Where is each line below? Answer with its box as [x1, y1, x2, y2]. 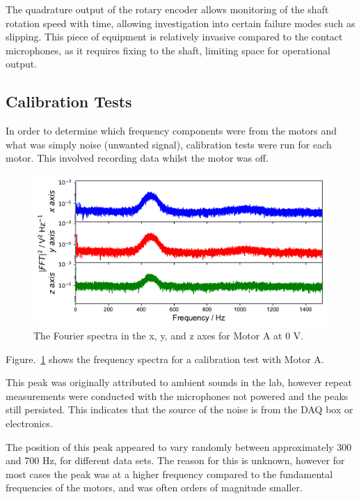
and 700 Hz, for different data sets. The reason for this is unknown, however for [6, 453, 345, 468]
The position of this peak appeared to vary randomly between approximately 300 [6, 439, 352, 454]
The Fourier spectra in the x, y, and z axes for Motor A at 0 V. [33, 328, 304, 343]
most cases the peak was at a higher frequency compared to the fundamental [6, 466, 333, 481]
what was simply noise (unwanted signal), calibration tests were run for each [6, 137, 332, 151]
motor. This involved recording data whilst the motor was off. [6, 151, 268, 165]
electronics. [6, 416, 53, 431]
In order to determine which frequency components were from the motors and [6, 123, 337, 138]
